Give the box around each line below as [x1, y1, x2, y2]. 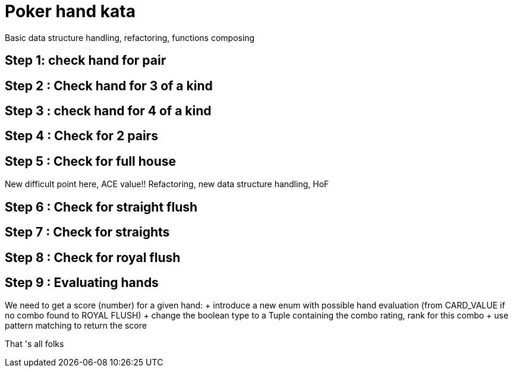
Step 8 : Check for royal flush [5, 250, 181, 265]
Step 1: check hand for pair [5, 53, 166, 68]
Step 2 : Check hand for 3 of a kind [5, 78, 213, 93]
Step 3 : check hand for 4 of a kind [5, 103, 212, 119]
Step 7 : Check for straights [5, 225, 170, 240]
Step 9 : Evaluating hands [5, 275, 159, 290]
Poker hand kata [5, 1, 136, 21]
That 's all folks [5, 339, 64, 349]
